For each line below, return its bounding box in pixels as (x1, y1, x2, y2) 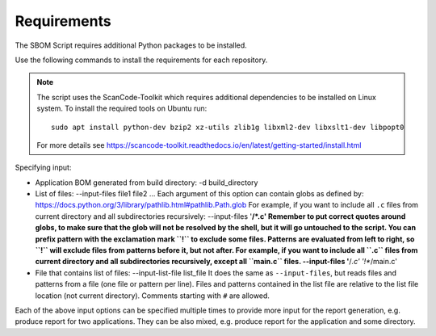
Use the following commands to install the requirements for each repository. (15, 55, 268, 65)
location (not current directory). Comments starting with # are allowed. (35, 291, 270, 300)
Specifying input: (15, 162, 72, 173)
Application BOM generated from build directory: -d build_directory (35, 178, 258, 187)
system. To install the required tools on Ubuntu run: (36, 103, 208, 113)
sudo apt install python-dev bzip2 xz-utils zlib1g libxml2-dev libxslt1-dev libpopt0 (51, 122, 405, 132)
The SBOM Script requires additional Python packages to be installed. (15, 40, 248, 50)
